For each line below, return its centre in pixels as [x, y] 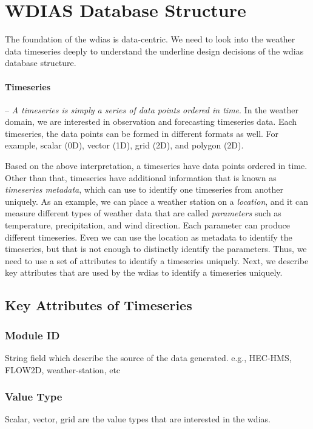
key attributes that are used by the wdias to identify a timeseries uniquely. [144, 272]
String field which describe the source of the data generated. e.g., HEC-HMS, [148, 358]
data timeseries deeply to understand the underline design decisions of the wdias [154, 51]
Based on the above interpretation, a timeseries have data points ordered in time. [156, 166]
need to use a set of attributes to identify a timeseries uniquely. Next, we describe [157, 260]
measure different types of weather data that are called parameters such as [143, 213]
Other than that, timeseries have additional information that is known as [141, 177]
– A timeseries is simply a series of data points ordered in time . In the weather [152, 109]
